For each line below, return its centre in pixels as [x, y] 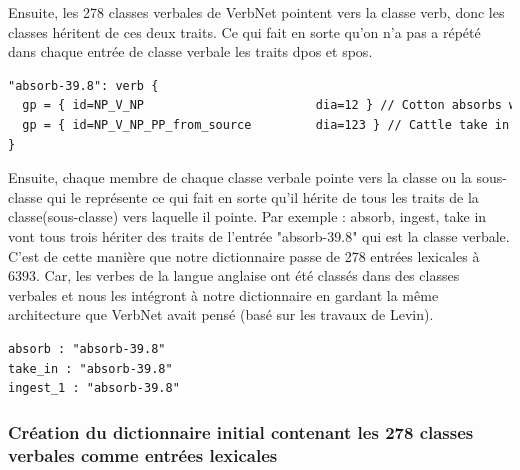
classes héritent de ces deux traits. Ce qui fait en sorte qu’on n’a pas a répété [244, 31]
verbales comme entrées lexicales [143, 454]
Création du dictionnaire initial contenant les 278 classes [241, 431]
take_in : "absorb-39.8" [90, 368]
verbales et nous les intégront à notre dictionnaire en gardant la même [223, 294]
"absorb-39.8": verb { [83, 85]
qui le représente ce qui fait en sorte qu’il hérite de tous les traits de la [263, 196]
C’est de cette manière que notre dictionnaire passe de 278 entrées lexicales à [244, 255]
